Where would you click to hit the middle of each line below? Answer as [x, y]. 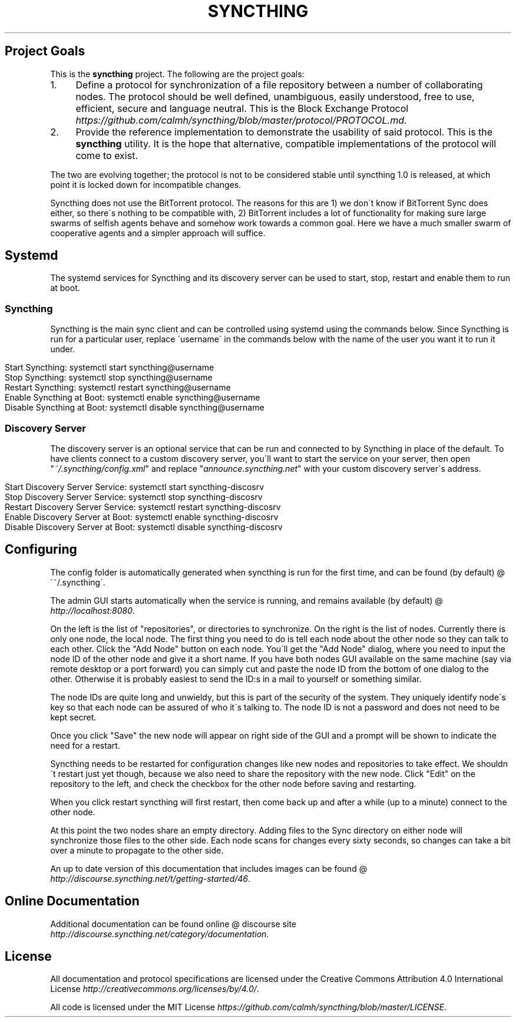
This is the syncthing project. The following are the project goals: [177, 74]
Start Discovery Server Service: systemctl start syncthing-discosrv [135, 487]
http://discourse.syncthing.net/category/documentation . [160, 934]
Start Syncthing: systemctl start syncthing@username [110, 368]
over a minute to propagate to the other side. [137, 850]
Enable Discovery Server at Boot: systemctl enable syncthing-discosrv [142, 517]
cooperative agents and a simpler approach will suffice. [158, 233]
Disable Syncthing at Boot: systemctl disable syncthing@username [135, 408]
